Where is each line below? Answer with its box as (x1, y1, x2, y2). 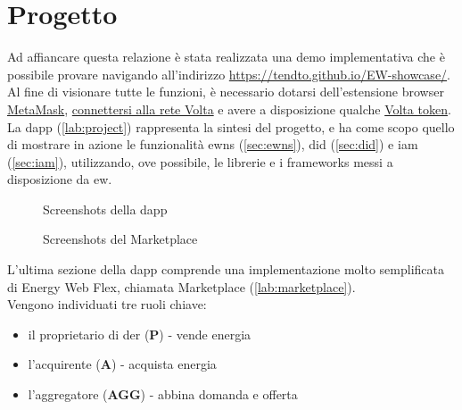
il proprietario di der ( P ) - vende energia (28, 324, 252, 343)
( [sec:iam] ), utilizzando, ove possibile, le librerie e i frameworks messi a (7, 152, 393, 171)
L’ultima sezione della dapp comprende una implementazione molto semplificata (7, 260, 445, 279)
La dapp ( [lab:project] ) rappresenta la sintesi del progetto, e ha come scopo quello (7, 117, 455, 136)
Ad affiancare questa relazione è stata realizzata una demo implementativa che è (7, 47, 445, 66)
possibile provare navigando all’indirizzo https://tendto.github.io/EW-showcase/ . (7, 64, 451, 83)
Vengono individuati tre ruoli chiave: (7, 295, 207, 314)
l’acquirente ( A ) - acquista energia (28, 355, 217, 373)
